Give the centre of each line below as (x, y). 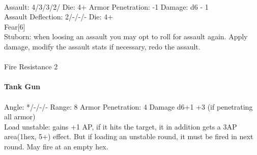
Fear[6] (15, 26)
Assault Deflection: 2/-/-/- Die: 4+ (59, 17)
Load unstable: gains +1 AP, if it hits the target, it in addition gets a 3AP (121, 126)
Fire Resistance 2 (31, 67)
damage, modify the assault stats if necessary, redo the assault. (102, 46)
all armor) (20, 117)
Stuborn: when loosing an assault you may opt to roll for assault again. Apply (126, 36)
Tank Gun (22, 86)
